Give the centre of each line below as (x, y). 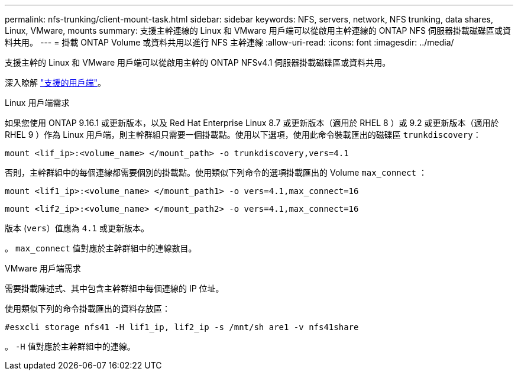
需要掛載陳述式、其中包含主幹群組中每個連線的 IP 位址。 (114, 288)
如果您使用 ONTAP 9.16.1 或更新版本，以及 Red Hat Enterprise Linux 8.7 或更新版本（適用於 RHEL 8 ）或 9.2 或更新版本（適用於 (252, 123)
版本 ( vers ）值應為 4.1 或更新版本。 (77, 228)
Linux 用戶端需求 (37, 103)
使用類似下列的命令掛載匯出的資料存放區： (88, 308)
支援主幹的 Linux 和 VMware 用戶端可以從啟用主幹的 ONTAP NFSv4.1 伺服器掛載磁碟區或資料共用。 (198, 62)
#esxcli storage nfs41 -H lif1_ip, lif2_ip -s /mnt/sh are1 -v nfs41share (182, 327)
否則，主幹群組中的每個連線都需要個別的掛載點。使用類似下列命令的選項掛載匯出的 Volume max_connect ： (216, 172)
